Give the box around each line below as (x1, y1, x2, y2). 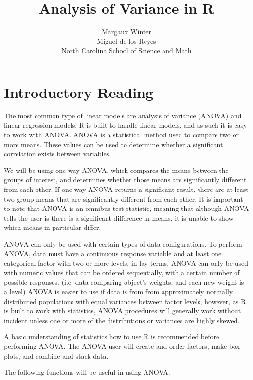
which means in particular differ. (4, 222, 101, 232)
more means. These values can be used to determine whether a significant (4, 139, 223, 149)
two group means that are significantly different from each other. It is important (4, 193, 243, 204)
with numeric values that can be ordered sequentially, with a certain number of (4, 267, 240, 277)
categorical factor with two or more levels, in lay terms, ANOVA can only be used (4, 258, 249, 268)
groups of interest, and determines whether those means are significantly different (4, 174, 247, 185)
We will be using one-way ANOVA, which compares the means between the (4, 165, 229, 175)
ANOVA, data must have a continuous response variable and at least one (4, 248, 222, 258)
